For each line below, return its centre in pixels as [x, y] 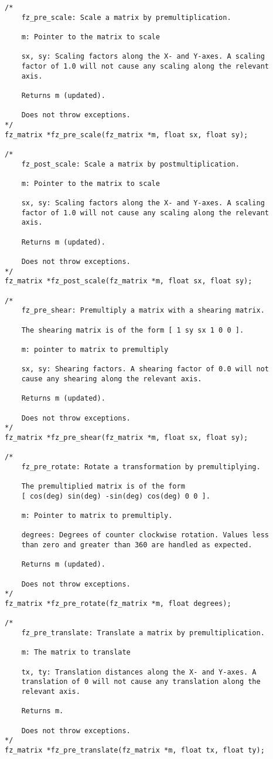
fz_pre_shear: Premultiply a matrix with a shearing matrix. [143, 311]
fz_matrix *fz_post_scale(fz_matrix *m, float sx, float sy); [129, 281]
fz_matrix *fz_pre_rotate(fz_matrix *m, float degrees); [118, 604]
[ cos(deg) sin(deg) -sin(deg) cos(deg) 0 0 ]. [116, 496]
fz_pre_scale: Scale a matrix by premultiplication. [126, 17]
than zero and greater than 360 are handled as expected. [137, 545]
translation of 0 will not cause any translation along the [141, 682]
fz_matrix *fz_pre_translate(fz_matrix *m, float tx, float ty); [135, 750]
